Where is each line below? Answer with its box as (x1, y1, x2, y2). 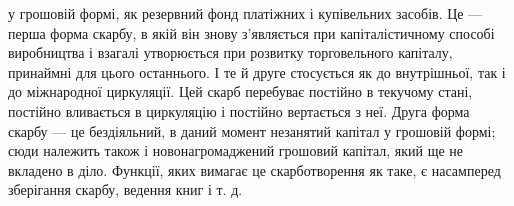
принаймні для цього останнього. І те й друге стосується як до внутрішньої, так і (8, 61, 506, 82)
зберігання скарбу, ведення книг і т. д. (8, 179, 243, 200)
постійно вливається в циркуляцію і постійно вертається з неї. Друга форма (8, 100, 470, 121)
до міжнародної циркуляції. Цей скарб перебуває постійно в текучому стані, (8, 81, 473, 102)
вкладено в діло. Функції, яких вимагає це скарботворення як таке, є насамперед (8, 159, 501, 180)
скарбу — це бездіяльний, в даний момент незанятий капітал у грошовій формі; (8, 120, 496, 141)
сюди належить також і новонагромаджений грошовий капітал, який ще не (8, 140, 464, 161)
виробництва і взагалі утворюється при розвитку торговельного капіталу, (8, 42, 453, 63)
